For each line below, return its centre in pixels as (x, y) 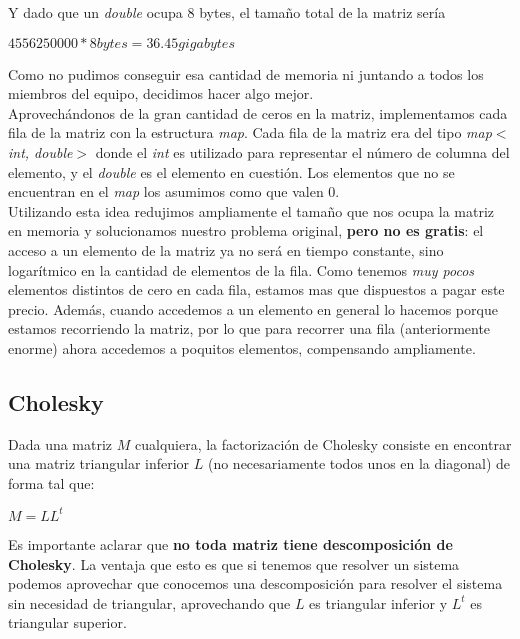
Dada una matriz (60, 443)
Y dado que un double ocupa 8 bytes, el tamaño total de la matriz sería (227, 12)
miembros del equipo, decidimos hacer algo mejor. (161, 93)
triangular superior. (67, 622)
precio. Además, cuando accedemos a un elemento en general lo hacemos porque (253, 308)
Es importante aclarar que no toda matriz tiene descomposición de (230, 543)
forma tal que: (51, 482)
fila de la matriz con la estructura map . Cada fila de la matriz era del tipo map (250, 132)
